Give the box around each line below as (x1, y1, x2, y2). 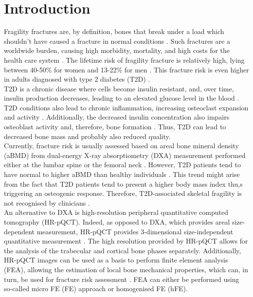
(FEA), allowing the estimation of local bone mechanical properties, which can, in (4, 264, 248, 274)
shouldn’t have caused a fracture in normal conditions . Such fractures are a (4, 35, 230, 46)
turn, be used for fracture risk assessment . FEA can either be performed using (4, 274, 239, 284)
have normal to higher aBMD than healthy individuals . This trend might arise (4, 169, 240, 179)
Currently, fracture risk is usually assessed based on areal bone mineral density (4, 140, 239, 151)
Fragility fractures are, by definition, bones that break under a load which (4, 26, 224, 36)
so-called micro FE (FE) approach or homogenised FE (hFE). (4, 283, 188, 294)
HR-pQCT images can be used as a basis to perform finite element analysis (4, 255, 228, 265)
